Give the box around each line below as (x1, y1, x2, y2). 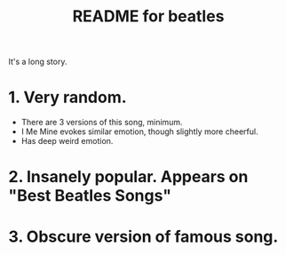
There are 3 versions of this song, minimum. (20, 117, 183, 128)
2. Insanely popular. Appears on (8, 167, 249, 187)
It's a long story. (8, 56, 68, 68)
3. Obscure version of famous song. (8, 227, 279, 246)
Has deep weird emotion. (20, 136, 114, 147)
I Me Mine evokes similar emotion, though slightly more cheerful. (20, 126, 258, 137)
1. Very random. (8, 87, 127, 108)
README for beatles (72, 6, 225, 27)
